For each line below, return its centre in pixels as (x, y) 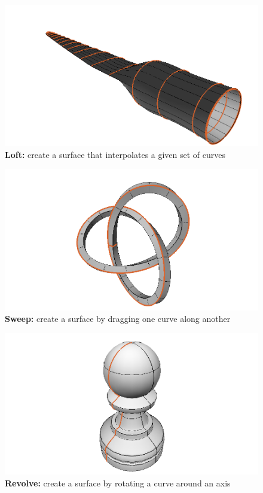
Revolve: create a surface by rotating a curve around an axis (118, 483)
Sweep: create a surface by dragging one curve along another (118, 319)
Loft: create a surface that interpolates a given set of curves (115, 154)
